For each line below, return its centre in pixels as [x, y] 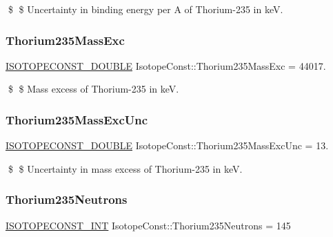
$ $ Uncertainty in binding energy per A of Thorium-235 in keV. [145, 9]
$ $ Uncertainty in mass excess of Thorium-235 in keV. [125, 168]
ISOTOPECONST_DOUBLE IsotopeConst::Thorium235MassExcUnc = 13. [167, 145]
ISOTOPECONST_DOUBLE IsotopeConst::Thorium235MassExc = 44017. [166, 65]
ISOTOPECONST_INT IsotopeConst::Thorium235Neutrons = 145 [148, 225]
